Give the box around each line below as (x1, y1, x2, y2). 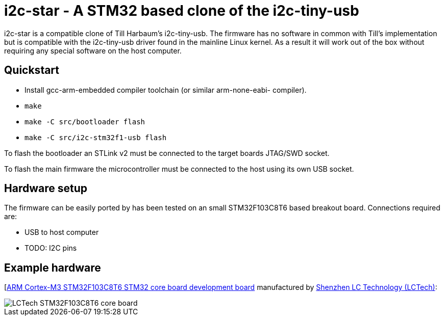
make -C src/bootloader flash (24, 117, 145, 126)
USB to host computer (24, 228, 99, 237)
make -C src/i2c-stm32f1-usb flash (24, 133, 167, 142)
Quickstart (4, 64, 60, 77)
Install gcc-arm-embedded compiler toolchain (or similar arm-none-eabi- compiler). (24, 85, 307, 94)
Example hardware (4, 261, 101, 274)
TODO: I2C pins (24, 244, 77, 253)
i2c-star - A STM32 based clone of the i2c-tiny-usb (4, 2, 359, 19)
